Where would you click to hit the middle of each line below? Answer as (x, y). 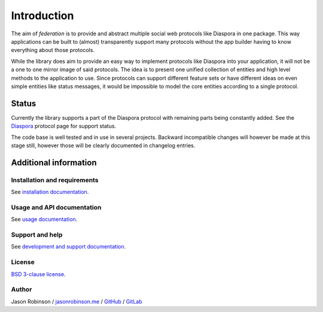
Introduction (42, 16)
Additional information (54, 163)
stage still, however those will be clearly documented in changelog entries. (103, 145)
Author (22, 289)
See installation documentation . (50, 192)
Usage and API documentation (56, 207)
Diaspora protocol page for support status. (64, 126)
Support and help (37, 235)
